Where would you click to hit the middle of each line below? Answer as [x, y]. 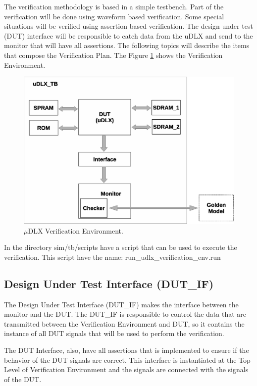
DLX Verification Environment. [76, 230]
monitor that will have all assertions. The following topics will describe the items [127, 45]
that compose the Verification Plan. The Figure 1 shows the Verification [113, 55]
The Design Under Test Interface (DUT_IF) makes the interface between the [121, 304]
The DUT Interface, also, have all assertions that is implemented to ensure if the [127, 350]
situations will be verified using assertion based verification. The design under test [128, 26]
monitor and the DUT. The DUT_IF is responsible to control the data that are [125, 314]
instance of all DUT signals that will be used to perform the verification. [114, 333]
